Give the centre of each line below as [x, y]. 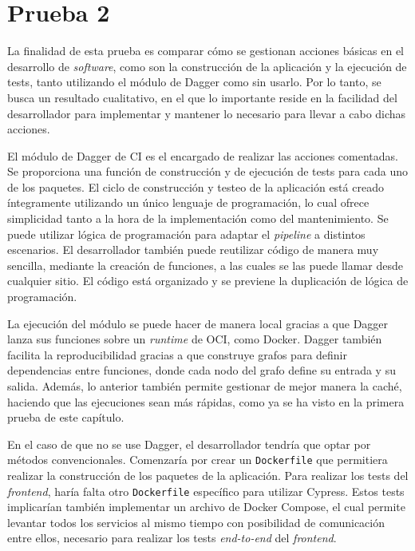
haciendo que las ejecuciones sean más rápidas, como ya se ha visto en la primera [206, 401]
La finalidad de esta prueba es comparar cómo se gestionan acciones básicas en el [206, 51]
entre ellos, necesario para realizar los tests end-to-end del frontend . [172, 538]
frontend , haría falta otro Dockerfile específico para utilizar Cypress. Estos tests [206, 491]
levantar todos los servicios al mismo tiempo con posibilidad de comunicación [196, 522]
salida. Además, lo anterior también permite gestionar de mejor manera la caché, [205, 386]
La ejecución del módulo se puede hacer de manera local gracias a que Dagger [198, 323]
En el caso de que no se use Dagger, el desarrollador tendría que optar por [189, 444]
